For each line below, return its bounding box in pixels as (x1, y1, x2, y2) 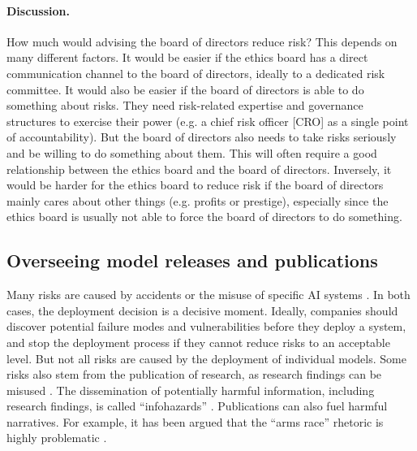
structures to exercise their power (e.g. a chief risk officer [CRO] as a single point (6, 112, 409, 129)
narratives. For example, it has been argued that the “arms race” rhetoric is (6, 413, 384, 430)
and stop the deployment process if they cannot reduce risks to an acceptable (6, 333, 390, 350)
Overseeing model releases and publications (6, 248, 378, 273)
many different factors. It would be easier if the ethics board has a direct (6, 49, 368, 66)
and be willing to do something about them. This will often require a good (6, 144, 377, 161)
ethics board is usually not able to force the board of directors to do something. (6, 208, 402, 225)
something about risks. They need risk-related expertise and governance (6, 97, 363, 114)
